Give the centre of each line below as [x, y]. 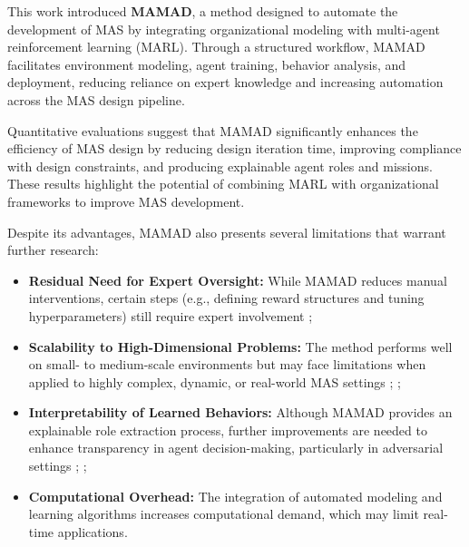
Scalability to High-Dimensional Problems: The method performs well [240, 346]
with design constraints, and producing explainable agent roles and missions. [220, 166]
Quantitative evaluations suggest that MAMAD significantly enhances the [213, 130]
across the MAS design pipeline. [96, 99]
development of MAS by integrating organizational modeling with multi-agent [224, 29]
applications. [93, 531]
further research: [53, 250]
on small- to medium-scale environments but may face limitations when [227, 364]
